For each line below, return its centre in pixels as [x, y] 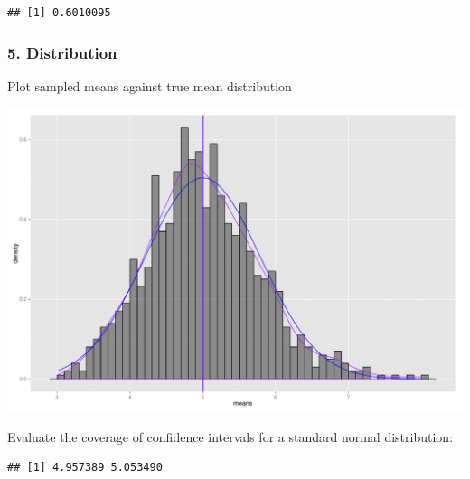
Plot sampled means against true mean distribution [150, 85]
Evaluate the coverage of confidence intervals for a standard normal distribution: [230, 436]
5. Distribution [62, 52]
